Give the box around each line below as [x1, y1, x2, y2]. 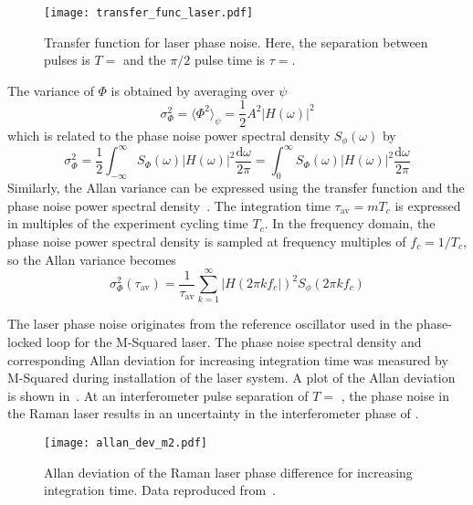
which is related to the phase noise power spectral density [7, 125, 331, 144]
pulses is [44, 50, 90, 69]
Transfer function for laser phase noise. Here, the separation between [44, 32, 428, 51]
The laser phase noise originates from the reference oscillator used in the [7, 314, 413, 333]
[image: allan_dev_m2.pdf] [44, 436, 207, 449]
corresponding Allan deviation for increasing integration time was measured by [7, 350, 448, 369]
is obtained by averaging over [110, 80, 275, 100]
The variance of [7, 80, 94, 100]
